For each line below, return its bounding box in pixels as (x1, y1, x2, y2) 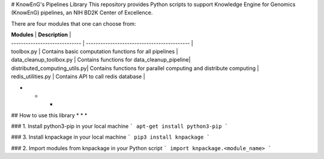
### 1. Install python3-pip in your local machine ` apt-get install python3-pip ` (11, 123, 228, 130)
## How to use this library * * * (11, 111, 88, 119)
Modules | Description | (11, 31, 71, 38)
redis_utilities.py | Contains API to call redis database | (11, 73, 145, 80)
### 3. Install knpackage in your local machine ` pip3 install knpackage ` (11, 133, 210, 140)
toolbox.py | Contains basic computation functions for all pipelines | (11, 48, 178, 55)
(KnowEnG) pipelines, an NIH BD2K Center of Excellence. (11, 9, 153, 16)
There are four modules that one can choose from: (11, 20, 136, 27)
